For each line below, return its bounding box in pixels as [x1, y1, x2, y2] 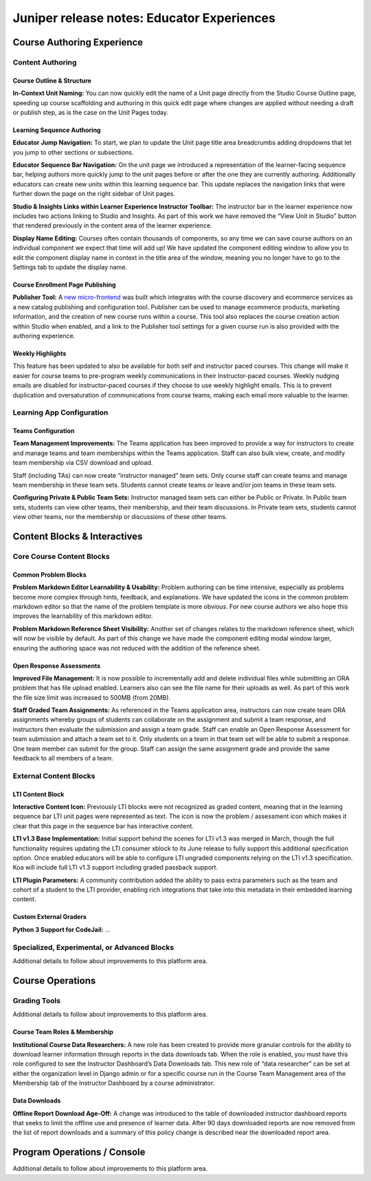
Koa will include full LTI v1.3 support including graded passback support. [12, 863, 218, 872]
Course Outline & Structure [12, 76, 92, 85]
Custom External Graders [12, 913, 87, 921]
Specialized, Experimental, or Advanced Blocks [12, 942, 175, 952]
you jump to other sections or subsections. [12, 148, 134, 156]
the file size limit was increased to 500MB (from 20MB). [12, 693, 171, 701]
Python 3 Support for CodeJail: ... [12, 925, 111, 934]
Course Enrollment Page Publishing [12, 280, 116, 289]
